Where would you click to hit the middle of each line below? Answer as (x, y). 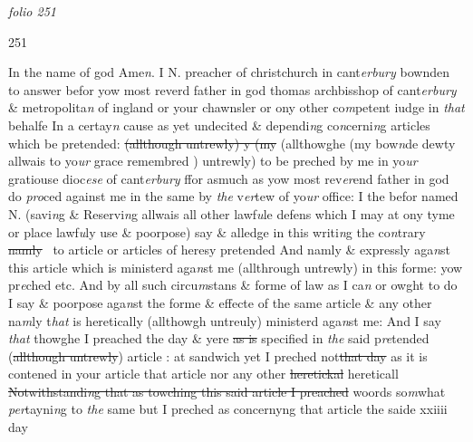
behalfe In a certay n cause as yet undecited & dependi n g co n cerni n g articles (219, 125)
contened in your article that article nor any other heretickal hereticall (203, 374)
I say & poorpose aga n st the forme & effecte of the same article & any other (220, 302)
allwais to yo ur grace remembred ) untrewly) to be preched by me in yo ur (213, 161)
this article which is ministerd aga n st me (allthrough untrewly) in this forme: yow (236, 267)
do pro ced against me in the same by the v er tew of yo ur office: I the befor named (233, 196)
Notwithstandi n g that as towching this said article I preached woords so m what (227, 391)
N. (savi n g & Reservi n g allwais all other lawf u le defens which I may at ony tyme (232, 213)
